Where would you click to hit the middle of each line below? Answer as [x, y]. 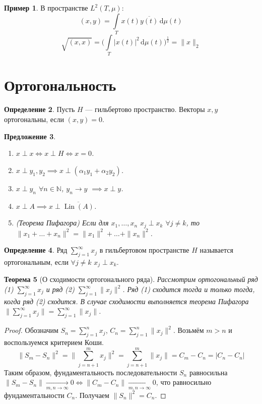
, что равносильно [184, 382]
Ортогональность [60, 85]
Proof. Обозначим [31, 330]
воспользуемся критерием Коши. [54, 342]
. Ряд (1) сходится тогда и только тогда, [189, 289]
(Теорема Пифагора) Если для [62, 223]
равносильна [208, 372]
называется [216, 250]
